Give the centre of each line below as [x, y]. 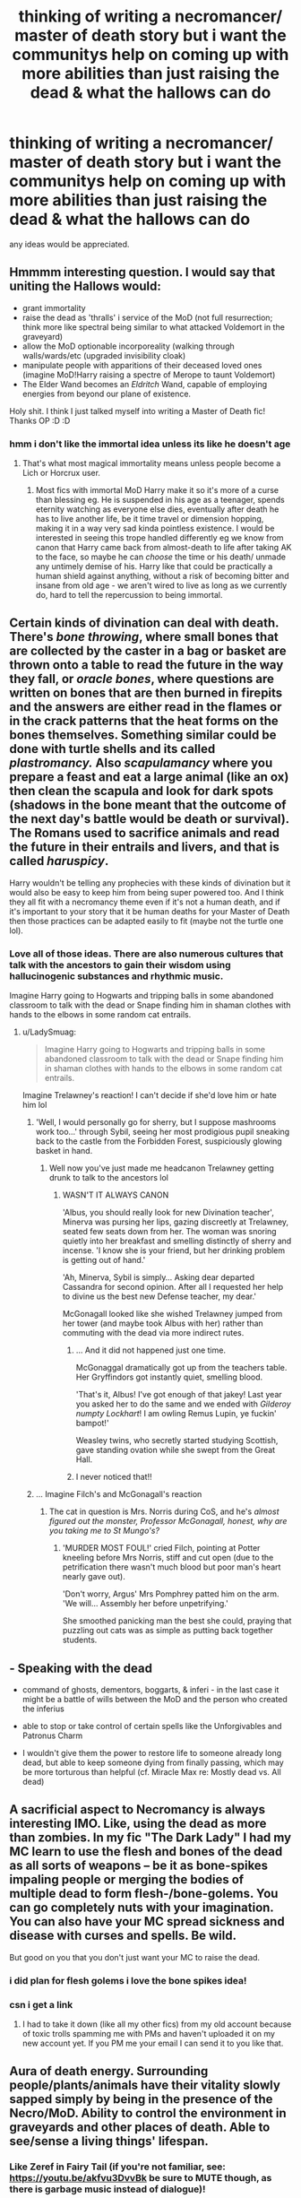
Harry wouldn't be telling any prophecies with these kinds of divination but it [150, 883]
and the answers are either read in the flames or [146, 707]
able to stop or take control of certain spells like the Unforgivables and [152, 1726]
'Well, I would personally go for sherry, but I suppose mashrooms [156, 1122]
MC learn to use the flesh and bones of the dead [146, 1852]
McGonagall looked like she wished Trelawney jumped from [172, 1314]
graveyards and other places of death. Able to [140, 2128]
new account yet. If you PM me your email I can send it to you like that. [153, 2043]
